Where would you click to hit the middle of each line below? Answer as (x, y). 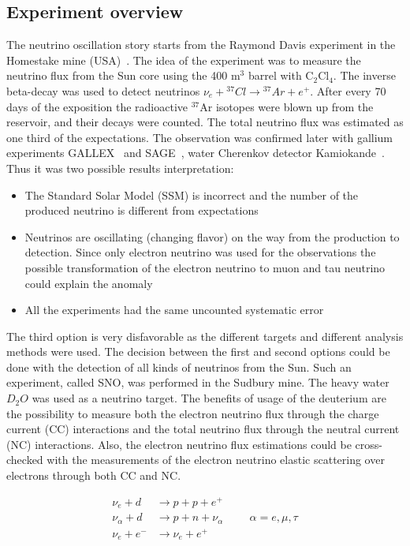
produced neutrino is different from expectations (142, 210)
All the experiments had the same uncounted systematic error (174, 310)
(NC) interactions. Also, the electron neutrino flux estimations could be (179, 444)
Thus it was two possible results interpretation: (120, 168)
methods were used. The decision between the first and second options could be (198, 352)
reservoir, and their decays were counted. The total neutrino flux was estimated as (205, 122)
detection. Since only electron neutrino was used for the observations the (200, 252)
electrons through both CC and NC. (94, 475)
